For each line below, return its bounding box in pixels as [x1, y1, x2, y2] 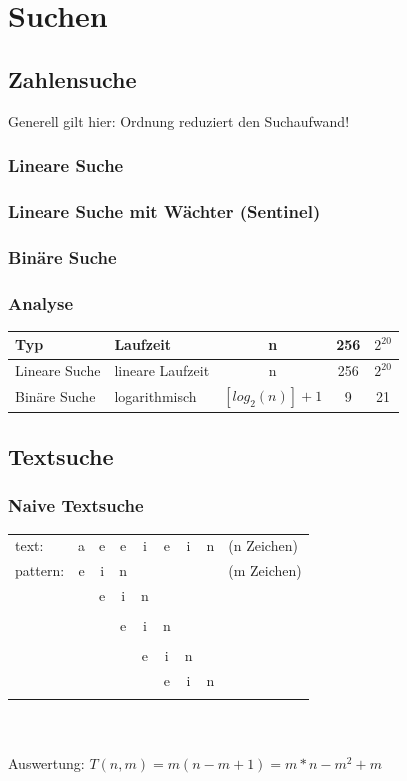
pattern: [15, 560, 65, 581]
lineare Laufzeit [114, 360, 210, 381]
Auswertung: [8, 752, 85, 773]
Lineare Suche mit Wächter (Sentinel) [8, 198, 321, 223]
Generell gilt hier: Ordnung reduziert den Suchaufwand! [8, 110, 350, 131]
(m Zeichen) [228, 560, 302, 581]
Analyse [8, 290, 74, 315]
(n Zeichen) [228, 535, 298, 556]
